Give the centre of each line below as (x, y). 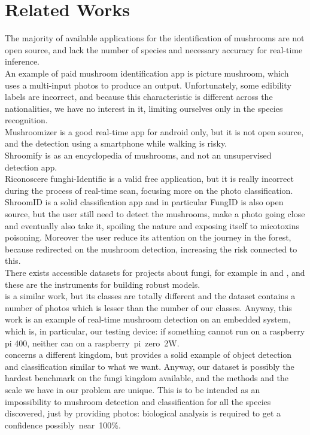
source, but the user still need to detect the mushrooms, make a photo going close (155, 214)
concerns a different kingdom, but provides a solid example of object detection (148, 355)
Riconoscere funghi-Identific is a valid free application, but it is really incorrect (149, 179)
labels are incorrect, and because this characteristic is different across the (139, 97)
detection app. (31, 167)
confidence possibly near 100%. (63, 425)
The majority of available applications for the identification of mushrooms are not (155, 38)
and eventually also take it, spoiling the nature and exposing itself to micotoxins (152, 225)
